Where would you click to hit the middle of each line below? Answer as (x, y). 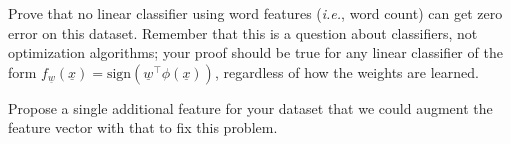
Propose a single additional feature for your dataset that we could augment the (250, 107)
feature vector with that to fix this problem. (143, 127)
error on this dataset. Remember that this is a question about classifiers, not (243, 32)
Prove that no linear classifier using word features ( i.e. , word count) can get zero (255, 13)
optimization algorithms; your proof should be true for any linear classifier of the (255, 52)
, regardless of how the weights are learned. (346, 71)
